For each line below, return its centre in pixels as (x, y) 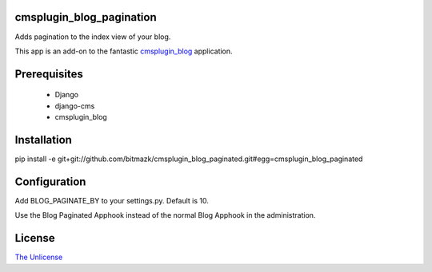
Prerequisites (49, 74)
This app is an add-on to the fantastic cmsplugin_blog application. (124, 51)
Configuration (50, 181)
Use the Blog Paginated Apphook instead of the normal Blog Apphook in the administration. (165, 215)
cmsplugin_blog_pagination (86, 17)
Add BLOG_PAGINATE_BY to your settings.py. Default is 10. (112, 200)
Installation (43, 140)
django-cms (75, 106)
